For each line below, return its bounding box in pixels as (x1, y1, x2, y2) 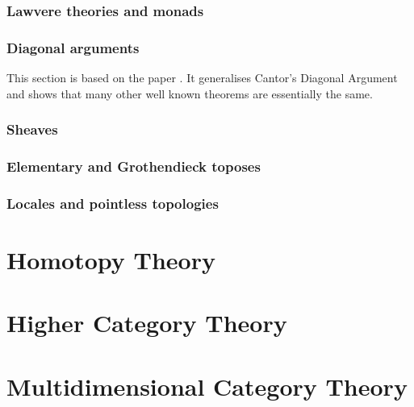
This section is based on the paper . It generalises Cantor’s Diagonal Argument (6, 69, 398, 86)
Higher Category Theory (6, 306, 287, 339)
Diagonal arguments (6, 37, 140, 57)
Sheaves (6, 119, 58, 139)
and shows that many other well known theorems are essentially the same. (6, 85, 373, 102)
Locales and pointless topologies (6, 193, 219, 213)
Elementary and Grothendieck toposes (6, 156, 261, 177)
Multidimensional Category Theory (6, 369, 408, 402)
